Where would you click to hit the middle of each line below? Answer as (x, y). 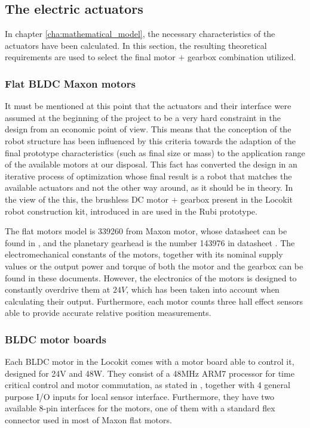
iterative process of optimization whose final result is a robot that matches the (148, 176)
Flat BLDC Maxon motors (70, 83)
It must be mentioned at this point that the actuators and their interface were (148, 106)
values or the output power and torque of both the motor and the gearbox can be (154, 266)
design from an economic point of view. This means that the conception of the (148, 129)
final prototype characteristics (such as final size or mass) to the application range (155, 152)
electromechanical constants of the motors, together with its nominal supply (144, 254)
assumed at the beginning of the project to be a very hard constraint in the (143, 117)
